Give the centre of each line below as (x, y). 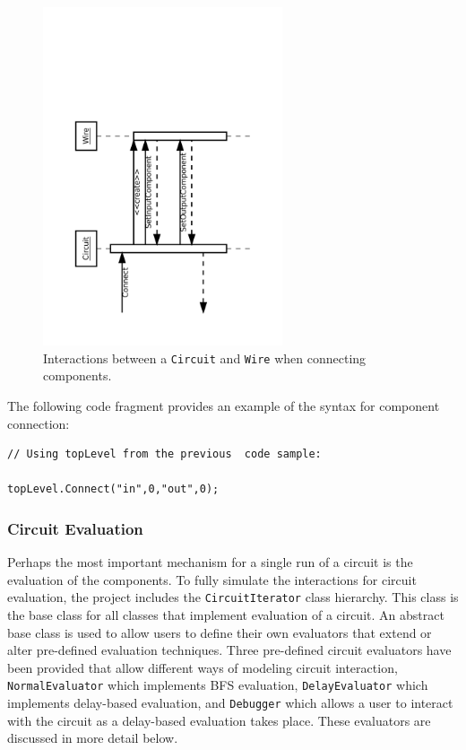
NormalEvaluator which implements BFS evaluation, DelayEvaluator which (218, 685)
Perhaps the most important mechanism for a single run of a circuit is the (210, 562)
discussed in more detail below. (93, 738)
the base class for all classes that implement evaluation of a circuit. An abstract (226, 615)
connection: (39, 423)
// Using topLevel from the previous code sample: (164, 454)
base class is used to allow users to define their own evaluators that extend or (220, 632)
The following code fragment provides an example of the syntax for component (224, 405)
